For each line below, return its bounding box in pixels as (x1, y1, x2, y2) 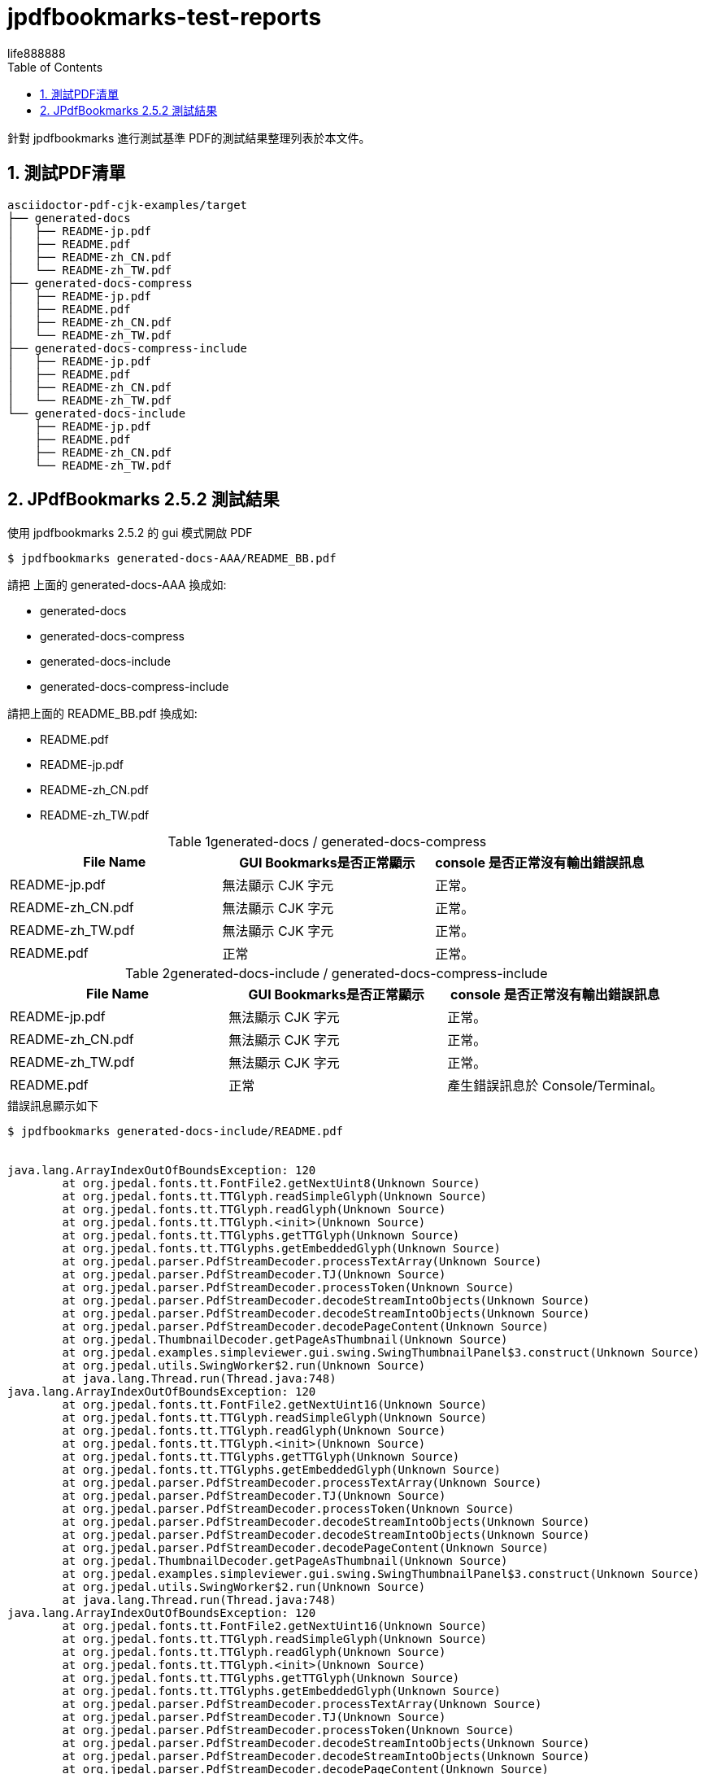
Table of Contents (7, 59, 103, 74)
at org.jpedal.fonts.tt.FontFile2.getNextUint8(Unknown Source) (62, 1177, 480, 1191)
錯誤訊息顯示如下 (7, 1099, 98, 1113)
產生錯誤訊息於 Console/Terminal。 (447, 1077, 663, 1095)
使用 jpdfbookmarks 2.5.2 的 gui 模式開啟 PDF (7, 526, 253, 540)
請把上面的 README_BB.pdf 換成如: (7, 706, 198, 721)
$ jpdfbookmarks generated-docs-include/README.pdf (7, 1125, 344, 1138)
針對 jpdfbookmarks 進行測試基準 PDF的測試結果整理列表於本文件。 (7, 130, 371, 145)
